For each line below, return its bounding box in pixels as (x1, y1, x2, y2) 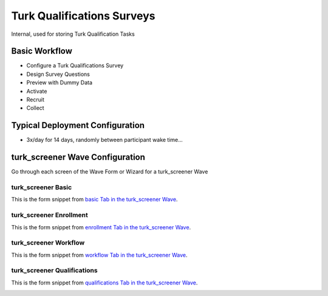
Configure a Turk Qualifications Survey (26, 62, 124, 69)
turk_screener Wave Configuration (11, 152, 146, 163)
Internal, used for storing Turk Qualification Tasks (11, 30, 135, 38)
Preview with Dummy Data (26, 79, 93, 86)
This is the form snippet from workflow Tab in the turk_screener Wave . (11, 251, 188, 258)
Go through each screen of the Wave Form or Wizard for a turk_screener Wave (11, 168, 208, 175)
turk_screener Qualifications (11, 266, 98, 275)
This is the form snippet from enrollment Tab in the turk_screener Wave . (11, 223, 191, 230)
